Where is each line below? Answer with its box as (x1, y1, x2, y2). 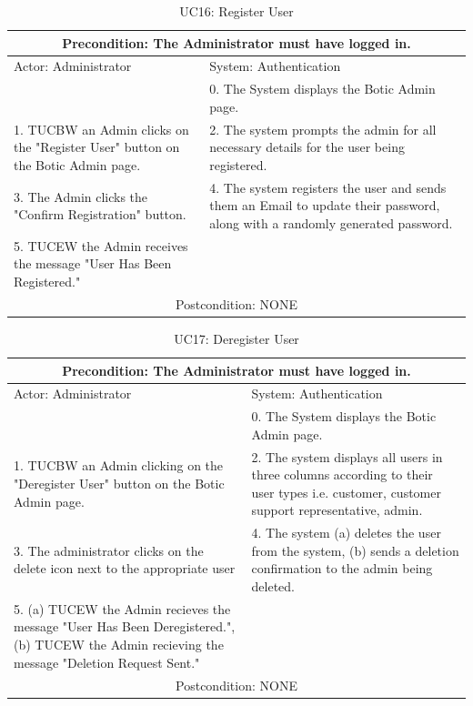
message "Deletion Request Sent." (14, 652, 200, 671)
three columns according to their (251, 465, 433, 484)
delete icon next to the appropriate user (14, 559, 236, 578)
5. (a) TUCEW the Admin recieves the (14, 599, 231, 618)
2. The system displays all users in (251, 447, 443, 466)
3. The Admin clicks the (14, 187, 148, 206)
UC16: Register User (179, 2, 294, 20)
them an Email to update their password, (209, 196, 440, 215)
